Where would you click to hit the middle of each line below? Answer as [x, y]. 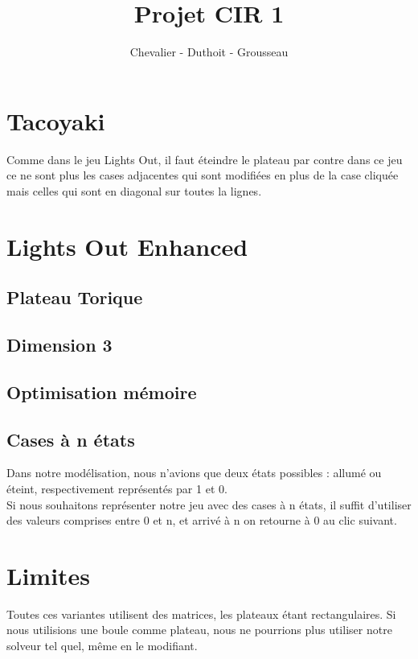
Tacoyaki [56, 120]
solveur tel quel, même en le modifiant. [102, 646]
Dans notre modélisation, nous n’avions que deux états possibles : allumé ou [194, 473]
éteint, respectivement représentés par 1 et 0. [117, 488]
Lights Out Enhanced [127, 246]
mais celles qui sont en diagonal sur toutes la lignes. [134, 190]
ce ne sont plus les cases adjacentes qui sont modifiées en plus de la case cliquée [203, 175]
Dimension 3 [59, 344]
